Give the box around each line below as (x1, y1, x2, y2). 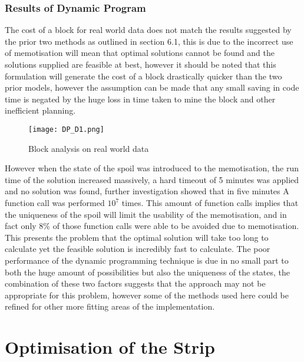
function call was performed (5, 197, 105, 208)
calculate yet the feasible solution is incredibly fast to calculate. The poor (5, 243, 270, 255)
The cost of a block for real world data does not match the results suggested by (5, 24, 292, 36)
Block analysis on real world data (28, 142, 149, 154)
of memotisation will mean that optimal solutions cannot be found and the (5, 47, 275, 59)
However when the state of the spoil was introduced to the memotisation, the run (5, 162, 299, 174)
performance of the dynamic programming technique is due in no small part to (5, 254, 289, 266)
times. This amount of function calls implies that (121, 197, 299, 208)
